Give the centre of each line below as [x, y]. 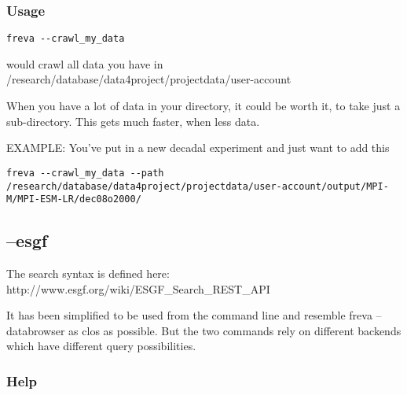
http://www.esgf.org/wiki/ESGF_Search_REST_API [138, 288]
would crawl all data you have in [85, 63]
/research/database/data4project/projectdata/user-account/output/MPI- [198, 186]
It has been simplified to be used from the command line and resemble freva [189, 315]
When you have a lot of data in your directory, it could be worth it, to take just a [203, 106]
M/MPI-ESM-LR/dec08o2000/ [74, 199]
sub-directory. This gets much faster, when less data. [133, 121]
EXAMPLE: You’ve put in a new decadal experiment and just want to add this [198, 148]
